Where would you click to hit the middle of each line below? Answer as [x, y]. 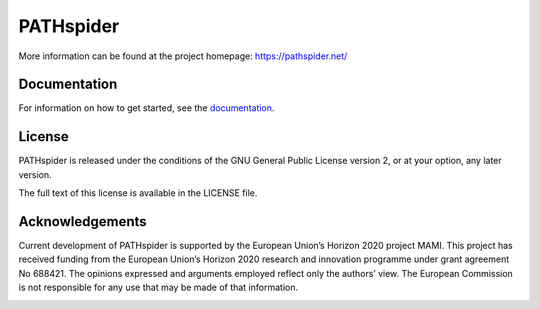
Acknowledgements [82, 221]
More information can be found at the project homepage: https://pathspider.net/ [183, 56]
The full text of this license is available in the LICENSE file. [138, 193]
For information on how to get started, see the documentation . [146, 108]
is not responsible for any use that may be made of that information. [158, 287]
